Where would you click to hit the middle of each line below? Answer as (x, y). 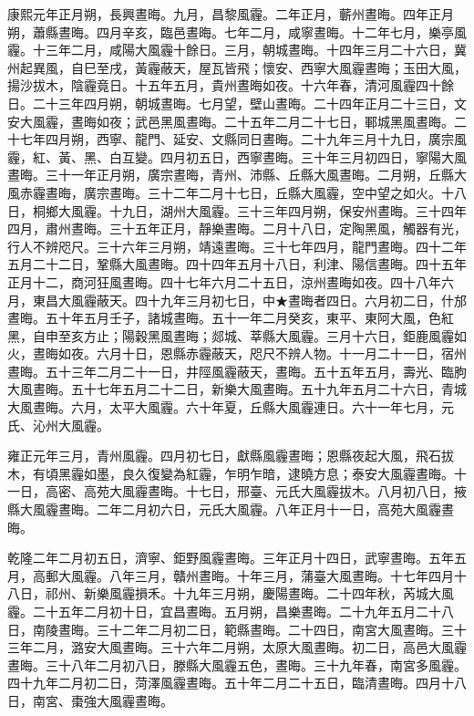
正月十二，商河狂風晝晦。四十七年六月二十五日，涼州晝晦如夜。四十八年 (224, 281)
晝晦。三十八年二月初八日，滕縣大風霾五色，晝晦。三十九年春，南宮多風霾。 (237, 664)
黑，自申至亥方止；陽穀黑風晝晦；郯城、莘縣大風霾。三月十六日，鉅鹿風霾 (231, 335)
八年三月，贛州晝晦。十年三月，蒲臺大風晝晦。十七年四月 (281, 575)
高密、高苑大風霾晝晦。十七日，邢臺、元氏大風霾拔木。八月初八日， (249, 491)
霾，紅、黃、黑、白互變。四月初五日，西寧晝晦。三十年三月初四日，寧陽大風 (237, 156)
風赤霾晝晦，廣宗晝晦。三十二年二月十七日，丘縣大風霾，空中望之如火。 (224, 192)
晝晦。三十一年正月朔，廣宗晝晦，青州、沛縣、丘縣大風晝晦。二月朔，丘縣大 (237, 175)
